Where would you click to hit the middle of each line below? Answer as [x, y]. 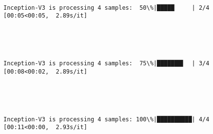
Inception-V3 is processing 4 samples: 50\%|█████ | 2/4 [106, 8]
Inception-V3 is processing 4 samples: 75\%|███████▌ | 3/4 [106, 64]
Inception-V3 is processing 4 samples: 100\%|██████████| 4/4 [106, 119]
